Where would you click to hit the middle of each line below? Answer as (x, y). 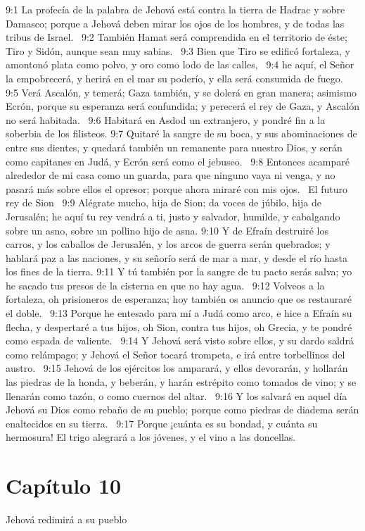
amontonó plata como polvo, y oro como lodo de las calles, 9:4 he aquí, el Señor (180, 64)
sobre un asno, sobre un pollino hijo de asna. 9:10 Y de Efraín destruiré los (167, 230)
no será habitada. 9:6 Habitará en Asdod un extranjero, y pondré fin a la (166, 119)
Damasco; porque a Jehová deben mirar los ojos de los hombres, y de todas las (175, 23)
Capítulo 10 (64, 486)
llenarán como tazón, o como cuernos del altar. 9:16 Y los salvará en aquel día (177, 395)
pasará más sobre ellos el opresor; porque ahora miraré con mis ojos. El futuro (177, 188)
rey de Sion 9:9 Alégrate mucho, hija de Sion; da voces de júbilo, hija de (164, 202)
